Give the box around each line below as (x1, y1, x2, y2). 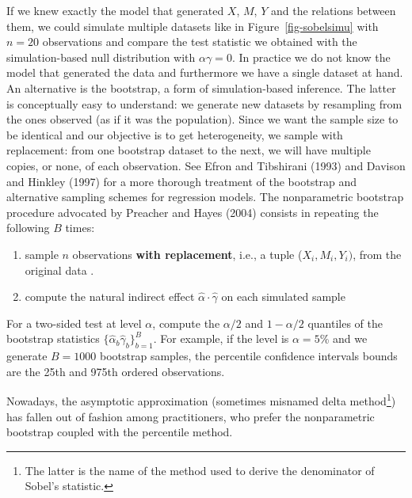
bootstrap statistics (6, 330, 100, 347)
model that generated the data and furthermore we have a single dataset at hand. (6, 64, 403, 81)
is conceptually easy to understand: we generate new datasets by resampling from (6, 95, 402, 112)
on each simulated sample (221, 288, 345, 305)
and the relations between (270, 2, 396, 18)
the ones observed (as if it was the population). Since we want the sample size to (6, 111, 399, 127)
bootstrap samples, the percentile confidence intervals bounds (99, 348, 398, 364)
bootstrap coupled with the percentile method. (6, 424, 233, 440)
